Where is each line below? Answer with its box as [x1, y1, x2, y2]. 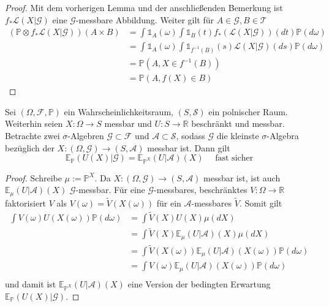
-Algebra [267, 129, 299, 142]
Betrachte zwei [5, 129, 60, 142]
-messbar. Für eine [75, 183, 145, 196]
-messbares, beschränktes [154, 183, 248, 196]
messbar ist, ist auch [203, 171, 281, 184]
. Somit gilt [239, 197, 282, 210]
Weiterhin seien [5, 117, 63, 130]
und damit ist [5, 277, 56, 290]
